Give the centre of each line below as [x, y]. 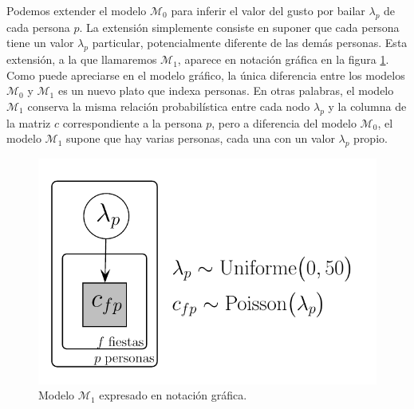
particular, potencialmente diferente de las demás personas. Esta [250, 43]
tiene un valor [40, 43]
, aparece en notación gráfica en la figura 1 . [283, 59]
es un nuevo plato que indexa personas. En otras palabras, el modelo [226, 90]
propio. [371, 138]
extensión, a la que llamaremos [82, 59]
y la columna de [367, 106]
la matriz [29, 122]
